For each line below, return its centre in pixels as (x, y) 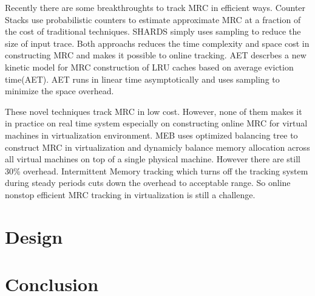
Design (34, 236)
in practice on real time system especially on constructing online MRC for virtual (156, 123)
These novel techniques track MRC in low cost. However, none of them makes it (154, 111)
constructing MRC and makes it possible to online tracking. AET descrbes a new (156, 55)
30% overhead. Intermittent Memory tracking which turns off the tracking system (157, 170)
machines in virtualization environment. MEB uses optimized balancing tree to (151, 135)
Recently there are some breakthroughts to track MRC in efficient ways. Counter (155, 7)
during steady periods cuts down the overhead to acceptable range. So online (148, 183)
